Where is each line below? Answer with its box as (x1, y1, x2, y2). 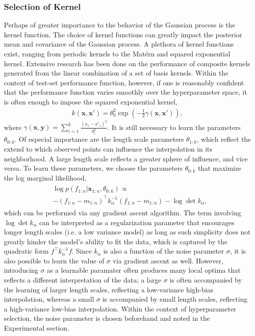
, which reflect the (197, 134, 251, 144)
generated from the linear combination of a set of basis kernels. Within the (4, 68, 229, 78)
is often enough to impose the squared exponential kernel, (4, 96, 178, 106)
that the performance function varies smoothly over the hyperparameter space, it (4, 87, 247, 97)
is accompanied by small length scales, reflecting (102, 294, 248, 304)
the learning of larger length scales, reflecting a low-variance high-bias (4, 284, 214, 294)
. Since (72, 246, 92, 256)
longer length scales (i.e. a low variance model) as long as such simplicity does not (4, 227, 251, 237)
